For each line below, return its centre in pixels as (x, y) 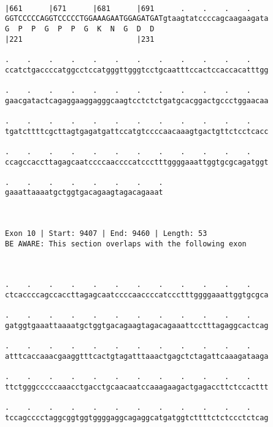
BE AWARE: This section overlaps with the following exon (126, 244)
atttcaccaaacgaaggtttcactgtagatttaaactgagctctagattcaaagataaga (137, 356)
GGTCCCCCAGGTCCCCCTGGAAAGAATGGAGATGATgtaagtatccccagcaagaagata (137, 19)
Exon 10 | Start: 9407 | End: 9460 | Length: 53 (106, 234)
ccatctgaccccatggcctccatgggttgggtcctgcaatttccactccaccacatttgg (137, 70)
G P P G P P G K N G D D (80, 29)
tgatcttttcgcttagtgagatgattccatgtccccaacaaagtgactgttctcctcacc (137, 131)
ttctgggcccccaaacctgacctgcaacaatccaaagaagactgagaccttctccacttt (137, 387)
